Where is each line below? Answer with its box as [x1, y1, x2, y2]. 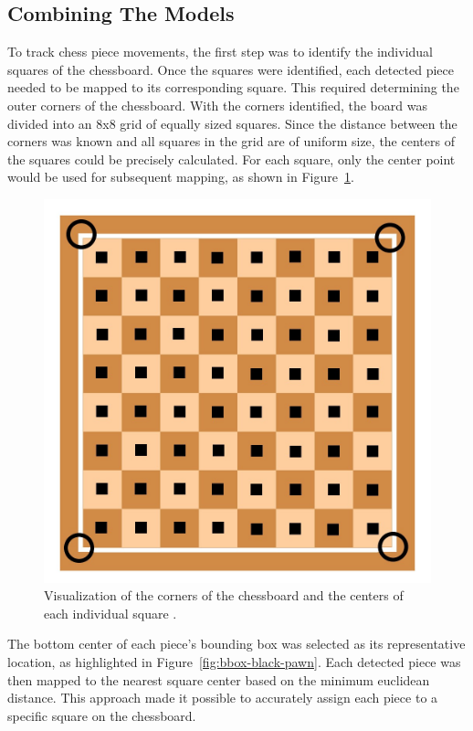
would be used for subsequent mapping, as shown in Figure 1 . [7, 167, 354, 186]
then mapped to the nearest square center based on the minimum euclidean [7, 670, 430, 689]
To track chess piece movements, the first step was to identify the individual [7, 42, 433, 61]
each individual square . [44, 603, 177, 622]
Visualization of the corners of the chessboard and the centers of [44, 586, 404, 605]
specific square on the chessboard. [7, 705, 196, 725]
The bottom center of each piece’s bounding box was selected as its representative [7, 634, 466, 653]
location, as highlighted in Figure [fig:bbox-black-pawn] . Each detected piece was [7, 652, 461, 672]
